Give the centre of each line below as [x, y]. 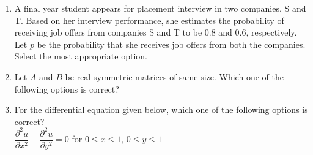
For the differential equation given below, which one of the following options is [161, 109]
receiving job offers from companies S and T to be [108, 32]
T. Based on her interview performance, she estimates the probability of [149, 20]
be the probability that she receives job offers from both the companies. [171, 44]
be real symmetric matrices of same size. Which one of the [174, 76]
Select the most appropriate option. [81, 56]
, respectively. [271, 32]
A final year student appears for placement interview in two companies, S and [160, 8]
